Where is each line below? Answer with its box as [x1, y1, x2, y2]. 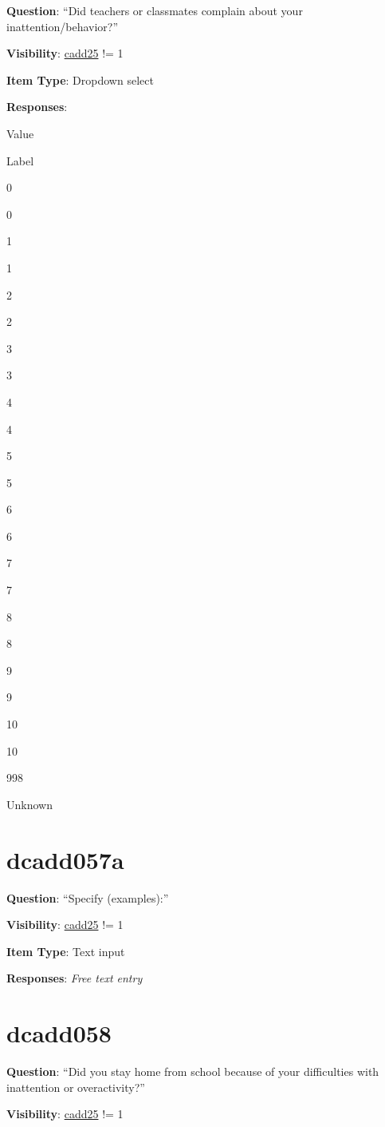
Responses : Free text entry [6, 970, 143, 986]
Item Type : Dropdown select [6, 71, 154, 88]
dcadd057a [6, 843, 124, 875]
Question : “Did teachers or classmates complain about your [6, 2, 303, 18]
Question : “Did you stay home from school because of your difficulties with [6, 1063, 379, 1080]
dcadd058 [6, 1017, 112, 1050]
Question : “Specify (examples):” [6, 889, 169, 906]
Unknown [6, 796, 53, 812]
